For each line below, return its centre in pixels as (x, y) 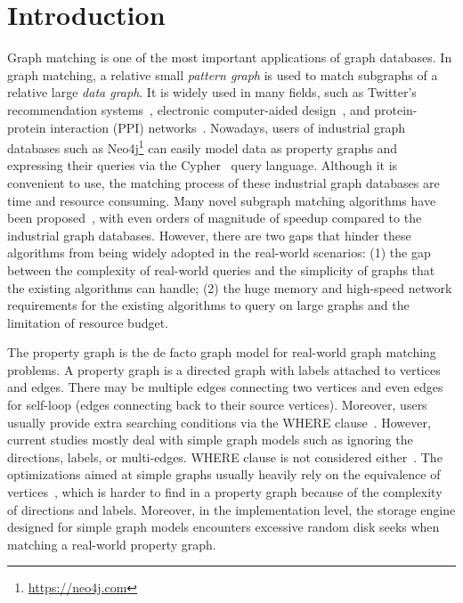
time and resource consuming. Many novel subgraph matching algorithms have (222, 200)
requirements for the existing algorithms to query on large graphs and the (208, 305)
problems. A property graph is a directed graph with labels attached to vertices (224, 369)
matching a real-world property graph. (112, 544)
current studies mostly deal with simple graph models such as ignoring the (210, 440)
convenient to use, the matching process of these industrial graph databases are (223, 182)
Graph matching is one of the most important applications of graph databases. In (230, 57)
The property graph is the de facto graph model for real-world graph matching (222, 352)
